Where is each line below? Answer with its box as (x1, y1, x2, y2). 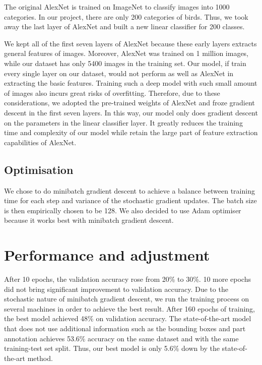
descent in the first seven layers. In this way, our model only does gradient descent (4, 107, 258, 117)
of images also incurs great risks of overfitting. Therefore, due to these (4, 87, 220, 98)
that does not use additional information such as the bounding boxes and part (4, 323, 246, 333)
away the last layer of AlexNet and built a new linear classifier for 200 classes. (4, 21, 245, 32)
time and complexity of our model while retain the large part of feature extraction (4, 127, 258, 138)
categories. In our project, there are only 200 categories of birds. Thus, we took (4, 11, 248, 22)
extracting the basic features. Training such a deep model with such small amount (4, 78, 257, 88)
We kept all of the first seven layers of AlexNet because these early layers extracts (4, 38, 257, 48)
